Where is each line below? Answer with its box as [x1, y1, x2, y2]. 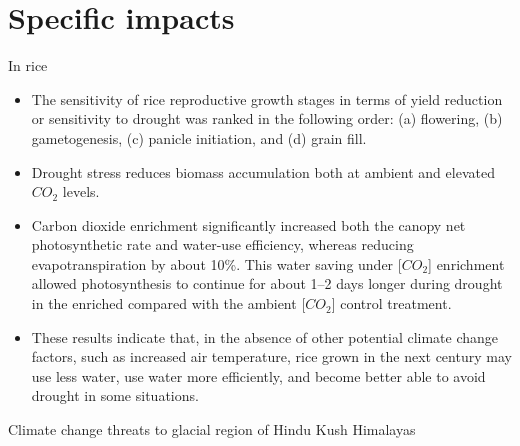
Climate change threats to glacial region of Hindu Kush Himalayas [8, 419, 416, 440]
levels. [62, 181, 100, 202]
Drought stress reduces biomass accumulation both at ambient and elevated [31, 161, 495, 182]
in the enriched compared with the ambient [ [31, 293, 306, 314]
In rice [8, 55, 48, 76]
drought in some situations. [31, 385, 199, 406]
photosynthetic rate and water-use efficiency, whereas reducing [31, 234, 414, 255]
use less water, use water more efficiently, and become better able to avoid [31, 365, 486, 386]
